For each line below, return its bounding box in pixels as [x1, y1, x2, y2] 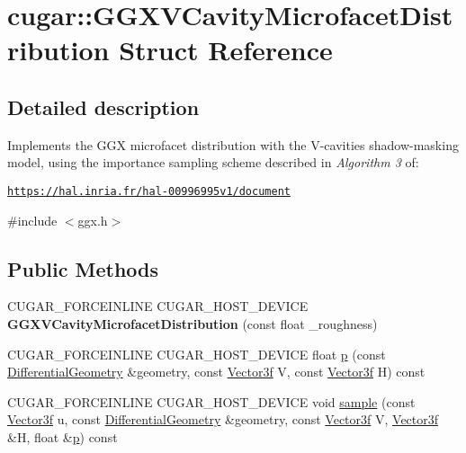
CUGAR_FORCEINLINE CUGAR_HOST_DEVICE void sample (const [7, 392, 416, 411]
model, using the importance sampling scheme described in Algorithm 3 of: [7, 153, 419, 172]
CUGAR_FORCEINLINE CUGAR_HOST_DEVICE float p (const [7, 344, 386, 363]
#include [7, 210, 58, 229]
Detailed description [7, 93, 200, 120]
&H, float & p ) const [7, 427, 118, 446]
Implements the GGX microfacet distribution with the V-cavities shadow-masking [7, 135, 459, 154]
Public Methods [7, 254, 159, 282]
